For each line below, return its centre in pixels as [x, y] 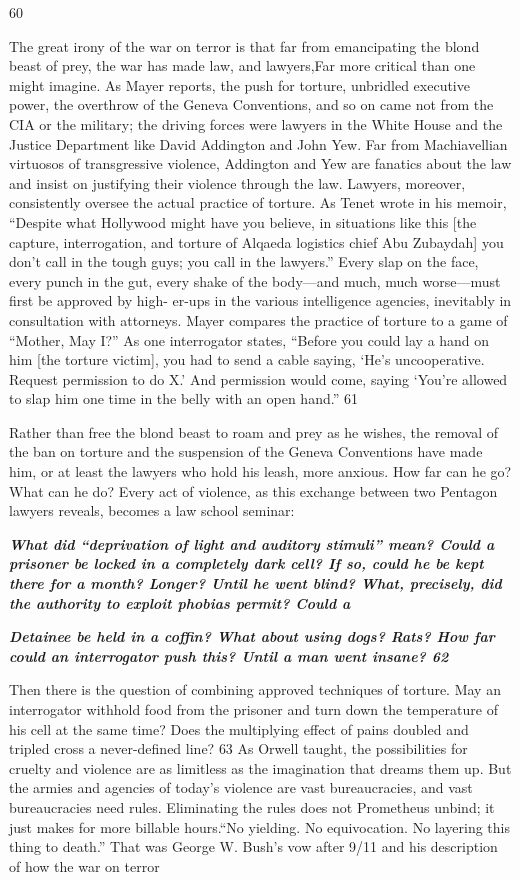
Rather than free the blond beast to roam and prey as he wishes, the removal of [254, 431]
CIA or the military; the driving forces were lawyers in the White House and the [256, 123]
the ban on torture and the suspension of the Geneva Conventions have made [246, 451]
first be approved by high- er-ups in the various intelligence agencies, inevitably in [260, 300]
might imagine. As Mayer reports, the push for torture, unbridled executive [239, 84]
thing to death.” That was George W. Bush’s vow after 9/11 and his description [253, 846]
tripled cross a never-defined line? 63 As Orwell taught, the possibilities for [238, 748]
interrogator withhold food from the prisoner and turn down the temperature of [253, 709]
